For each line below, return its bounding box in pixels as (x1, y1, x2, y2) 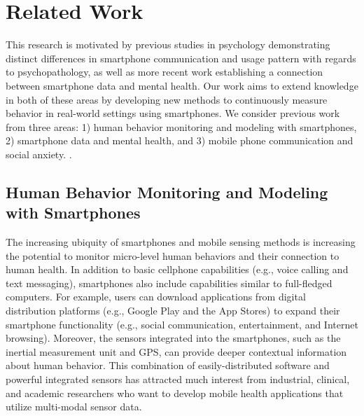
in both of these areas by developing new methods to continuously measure (6, 92, 328, 106)
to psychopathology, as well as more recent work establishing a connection (6, 64, 323, 79)
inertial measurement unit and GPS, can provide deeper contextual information (6, 344, 347, 359)
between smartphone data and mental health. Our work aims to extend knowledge (6, 78, 358, 92)
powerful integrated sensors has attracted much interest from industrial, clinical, (6, 372, 350, 386)
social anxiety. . (6, 146, 72, 161)
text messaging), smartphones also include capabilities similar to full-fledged (6, 275, 332, 290)
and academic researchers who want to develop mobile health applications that (6, 385, 344, 400)
